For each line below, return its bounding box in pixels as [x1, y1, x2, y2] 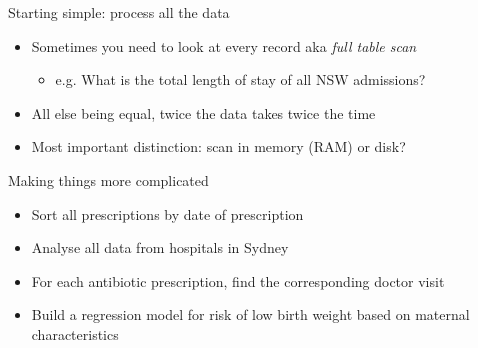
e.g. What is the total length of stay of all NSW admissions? [55, 69, 426, 90]
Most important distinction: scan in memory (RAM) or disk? [31, 136, 406, 157]
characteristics [31, 323, 119, 344]
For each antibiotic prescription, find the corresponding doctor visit [31, 270, 445, 291]
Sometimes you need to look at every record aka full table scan [31, 35, 417, 56]
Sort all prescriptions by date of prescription [31, 203, 304, 224]
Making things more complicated [8, 169, 209, 190]
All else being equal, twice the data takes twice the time [31, 102, 376, 123]
